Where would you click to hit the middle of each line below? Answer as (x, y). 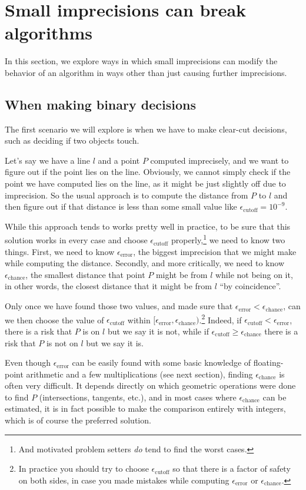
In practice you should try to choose (84, 469)
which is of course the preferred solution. (78, 420)
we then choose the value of (54, 320)
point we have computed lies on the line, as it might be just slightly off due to (145, 183)
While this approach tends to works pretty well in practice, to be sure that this (148, 226)
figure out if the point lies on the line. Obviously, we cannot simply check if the (148, 172)
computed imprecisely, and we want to (219, 160)
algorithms (49, 33)
